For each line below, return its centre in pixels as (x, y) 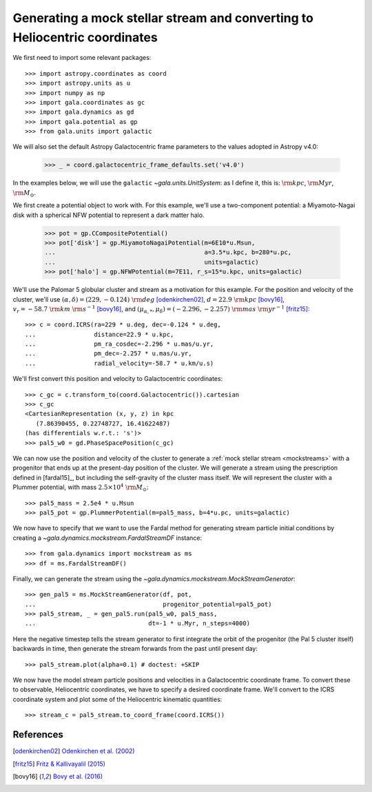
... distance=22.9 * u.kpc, (100, 334)
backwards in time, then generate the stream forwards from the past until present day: (135, 649)
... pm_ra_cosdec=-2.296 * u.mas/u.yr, (120, 344)
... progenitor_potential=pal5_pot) (148, 604)
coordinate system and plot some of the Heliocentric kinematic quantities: (117, 699)
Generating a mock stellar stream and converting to (163, 18)
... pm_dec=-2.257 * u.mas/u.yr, (108, 354)
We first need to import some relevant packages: (82, 58)
